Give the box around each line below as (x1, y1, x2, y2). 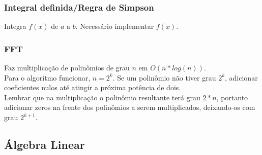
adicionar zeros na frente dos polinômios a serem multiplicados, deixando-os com (4, 102, 255, 112)
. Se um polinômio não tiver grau (112, 72, 216, 83)
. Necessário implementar (75, 21, 154, 31)
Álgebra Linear (4, 136, 85, 152)
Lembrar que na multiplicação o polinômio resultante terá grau (4, 92, 200, 102)
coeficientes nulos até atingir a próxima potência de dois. (4, 82, 181, 93)
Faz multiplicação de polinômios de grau (4, 62, 130, 73)
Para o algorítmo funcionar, (4, 72, 91, 83)
